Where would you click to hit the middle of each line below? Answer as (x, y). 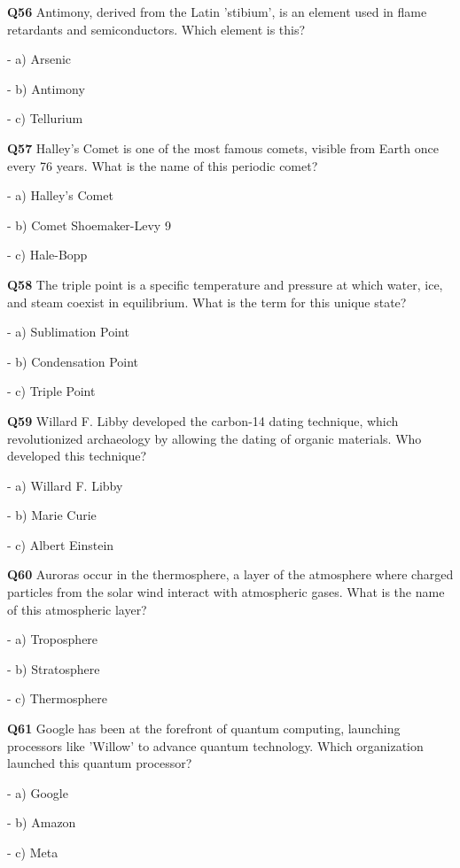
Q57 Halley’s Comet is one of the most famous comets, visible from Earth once (223, 147)
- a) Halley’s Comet (60, 195)
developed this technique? (77, 456)
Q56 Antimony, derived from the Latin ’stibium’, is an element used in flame (217, 12)
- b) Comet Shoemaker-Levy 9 (89, 225)
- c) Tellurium (45, 118)
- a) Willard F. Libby (65, 485)
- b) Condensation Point (73, 361)
